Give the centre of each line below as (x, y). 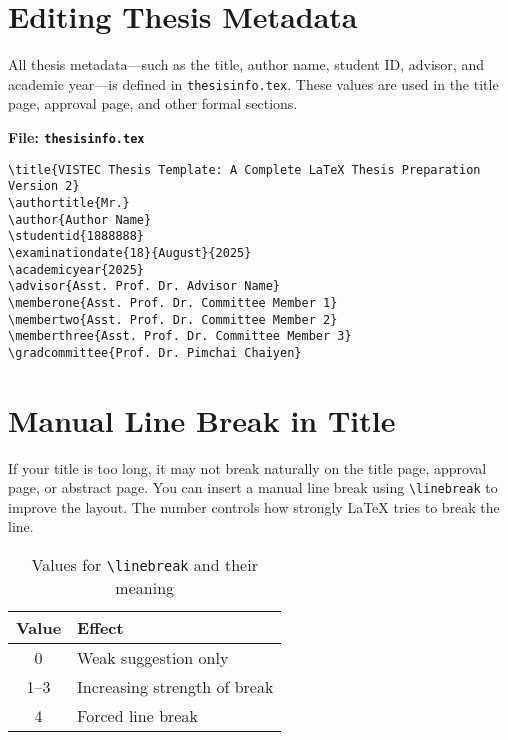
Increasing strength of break (175, 687)
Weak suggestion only (153, 658)
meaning (145, 588)
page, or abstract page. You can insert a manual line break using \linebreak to (253, 487)
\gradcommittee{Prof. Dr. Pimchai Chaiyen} (155, 352)
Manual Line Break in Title (202, 419)
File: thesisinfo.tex (76, 136)
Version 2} (44, 186)
